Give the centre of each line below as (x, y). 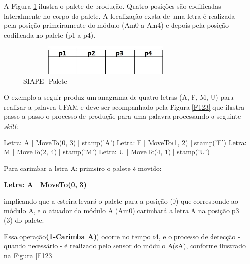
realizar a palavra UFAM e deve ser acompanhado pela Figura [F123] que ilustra (124, 106)
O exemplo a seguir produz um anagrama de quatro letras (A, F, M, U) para (119, 97)
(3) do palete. (24, 220)
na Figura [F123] (29, 255)
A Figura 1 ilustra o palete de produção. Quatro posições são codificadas (113, 6)
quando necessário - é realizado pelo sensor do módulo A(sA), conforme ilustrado (125, 246)
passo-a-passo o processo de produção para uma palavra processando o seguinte (123, 116)
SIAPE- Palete (45, 81)
